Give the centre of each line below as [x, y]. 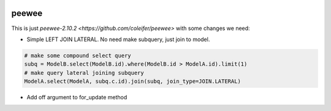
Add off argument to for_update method [77, 98]
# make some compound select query [78, 55]
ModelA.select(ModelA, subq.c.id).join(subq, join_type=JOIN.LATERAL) [133, 82]
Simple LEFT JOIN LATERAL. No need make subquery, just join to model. [118, 39]
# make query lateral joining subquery [84, 73]
